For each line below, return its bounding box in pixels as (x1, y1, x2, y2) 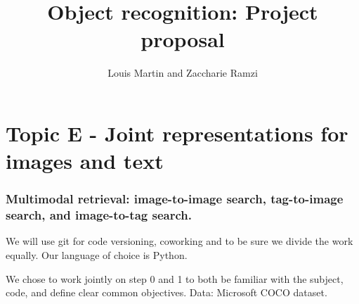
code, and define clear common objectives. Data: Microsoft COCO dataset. (6, 285, 327, 300)
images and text (6, 146, 164, 175)
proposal (141, 25, 225, 53)
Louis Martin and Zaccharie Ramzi (107, 65, 258, 80)
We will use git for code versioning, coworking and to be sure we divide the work (6, 234, 353, 248)
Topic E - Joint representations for (6, 118, 348, 147)
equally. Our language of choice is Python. (6, 248, 188, 262)
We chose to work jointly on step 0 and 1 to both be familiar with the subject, (6, 271, 344, 286)
